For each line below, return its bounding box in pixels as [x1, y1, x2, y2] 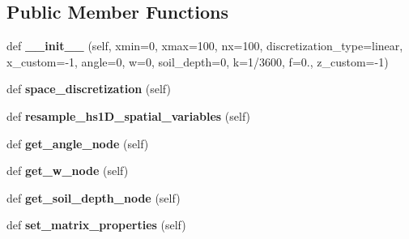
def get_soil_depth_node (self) [6, 189, 181, 206]
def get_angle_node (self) [6, 134, 149, 152]
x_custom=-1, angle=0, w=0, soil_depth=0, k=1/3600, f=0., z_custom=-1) [6, 53, 389, 70]
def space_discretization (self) [6, 80, 171, 97]
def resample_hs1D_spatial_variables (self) [6, 107, 251, 124]
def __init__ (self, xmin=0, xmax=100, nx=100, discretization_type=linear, [6, 37, 403, 54]
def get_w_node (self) [6, 162, 129, 179]
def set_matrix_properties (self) [6, 216, 186, 233]
